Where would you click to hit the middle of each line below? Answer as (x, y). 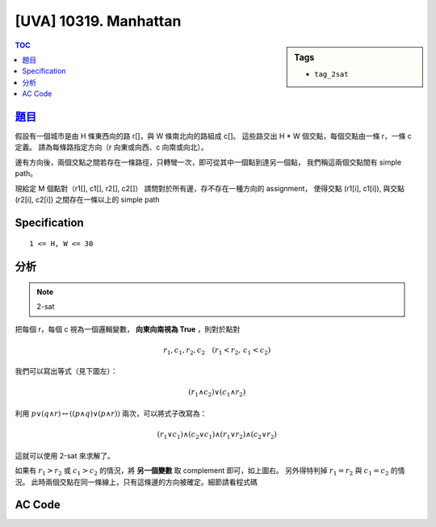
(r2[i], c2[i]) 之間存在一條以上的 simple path (88, 199)
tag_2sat (331, 74)
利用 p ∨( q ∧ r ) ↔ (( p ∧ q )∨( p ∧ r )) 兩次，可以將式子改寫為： (111, 414)
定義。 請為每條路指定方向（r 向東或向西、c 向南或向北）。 (112, 147)
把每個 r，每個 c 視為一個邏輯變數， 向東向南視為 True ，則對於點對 (128, 329)
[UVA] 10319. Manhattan (98, 21)
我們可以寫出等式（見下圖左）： (66, 371)
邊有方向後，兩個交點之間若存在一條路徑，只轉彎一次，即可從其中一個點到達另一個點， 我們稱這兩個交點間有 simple (208, 162)
